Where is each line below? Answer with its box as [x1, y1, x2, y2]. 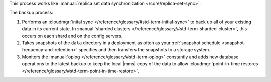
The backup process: [9, 10, 54, 16]
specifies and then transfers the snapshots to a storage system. [78, 47, 211, 53]
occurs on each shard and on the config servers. [22, 33, 123, 39]
